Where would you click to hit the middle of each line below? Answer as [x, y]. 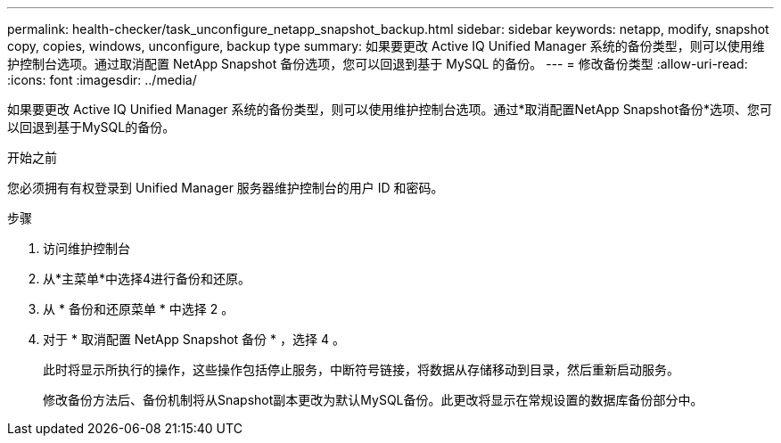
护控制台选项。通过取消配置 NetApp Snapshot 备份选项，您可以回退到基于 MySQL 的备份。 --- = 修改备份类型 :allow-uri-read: [378, 64]
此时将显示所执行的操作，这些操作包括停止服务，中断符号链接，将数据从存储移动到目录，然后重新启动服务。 [361, 369]
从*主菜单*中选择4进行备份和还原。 [147, 279]
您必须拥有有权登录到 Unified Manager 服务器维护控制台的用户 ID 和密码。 [226, 188]
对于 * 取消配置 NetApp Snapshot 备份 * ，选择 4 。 [194, 339]
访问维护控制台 [86, 248]
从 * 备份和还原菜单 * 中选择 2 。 [139, 309]
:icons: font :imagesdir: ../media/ [102, 80]
